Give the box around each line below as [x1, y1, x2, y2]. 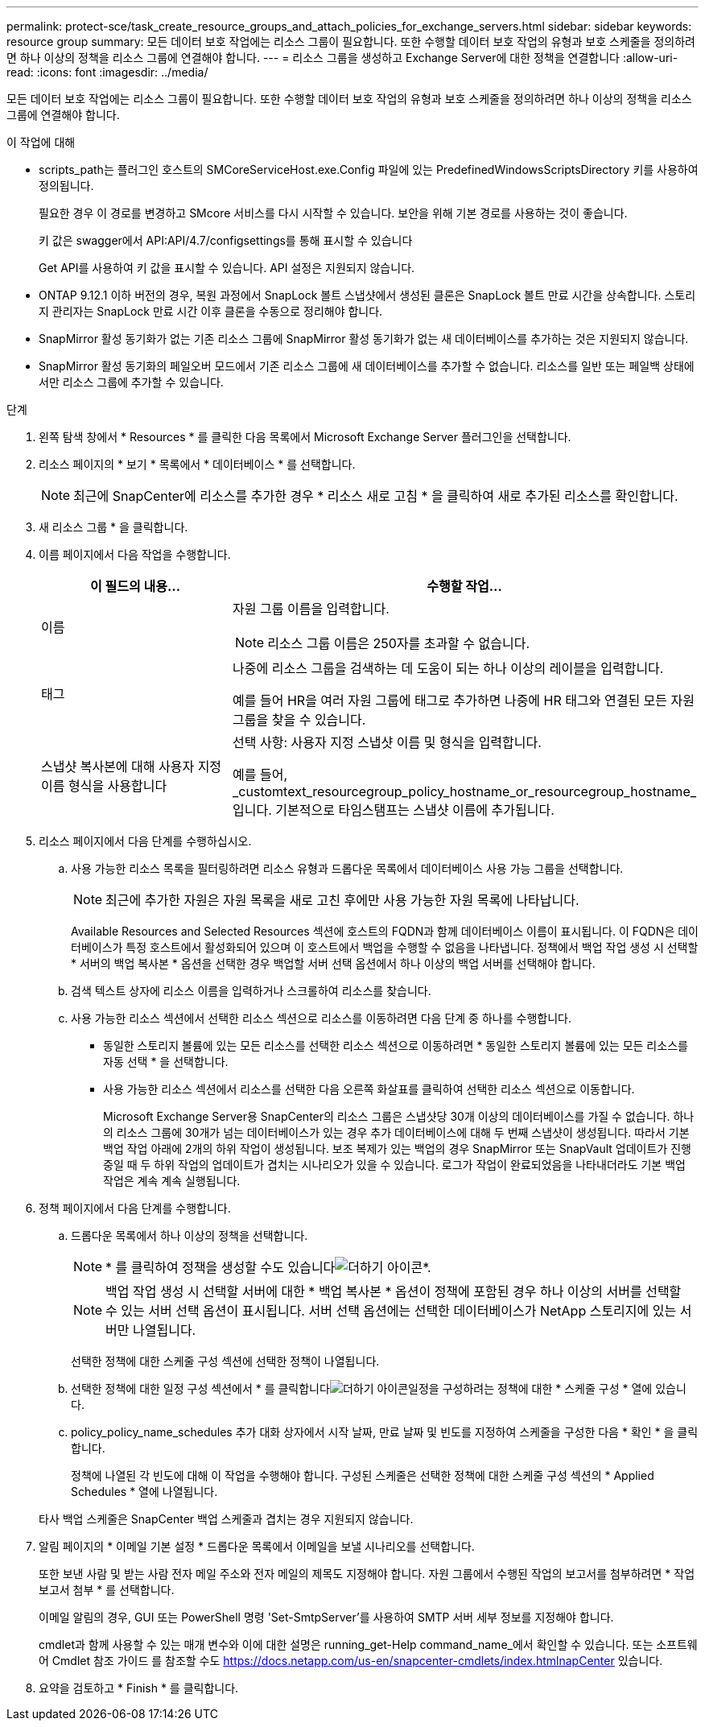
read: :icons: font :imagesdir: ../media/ [6, 65, 208, 79]
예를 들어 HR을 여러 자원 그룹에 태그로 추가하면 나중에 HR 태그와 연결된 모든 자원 [233, 692, 695, 709]
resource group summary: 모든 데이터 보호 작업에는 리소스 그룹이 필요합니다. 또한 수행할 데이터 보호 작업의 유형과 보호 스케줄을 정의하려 [6, 35, 695, 48]
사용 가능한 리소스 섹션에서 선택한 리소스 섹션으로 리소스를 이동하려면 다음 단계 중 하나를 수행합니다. [71, 1011, 571, 1025]
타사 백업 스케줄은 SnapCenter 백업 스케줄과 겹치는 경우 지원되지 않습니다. [39, 1512, 414, 1526]
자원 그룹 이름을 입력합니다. [233, 601, 390, 617]
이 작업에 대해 [6, 135, 76, 149]
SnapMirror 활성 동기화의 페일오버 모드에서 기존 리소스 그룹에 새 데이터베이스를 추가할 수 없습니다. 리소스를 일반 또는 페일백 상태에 [39, 359, 695, 373]
